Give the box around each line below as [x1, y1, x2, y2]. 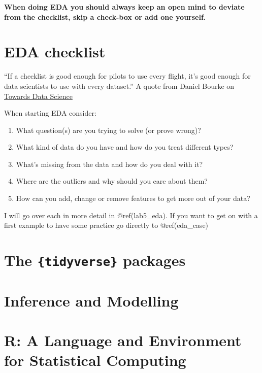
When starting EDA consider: [4, 108, 96, 118]
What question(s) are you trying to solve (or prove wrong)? [16, 124, 201, 135]
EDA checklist [4, 41, 106, 62]
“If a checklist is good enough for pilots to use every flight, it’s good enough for [4, 71, 251, 81]
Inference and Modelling [4, 290, 179, 311]
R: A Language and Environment [4, 329, 242, 350]
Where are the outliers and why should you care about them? [16, 176, 208, 186]
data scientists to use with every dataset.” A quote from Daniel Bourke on [4, 80, 235, 91]
